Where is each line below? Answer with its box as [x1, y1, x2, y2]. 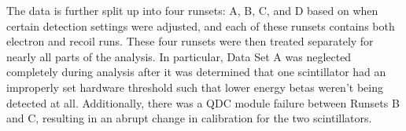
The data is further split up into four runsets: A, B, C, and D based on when [6, 2, 378, 18]
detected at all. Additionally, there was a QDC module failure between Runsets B [6, 94, 400, 111]
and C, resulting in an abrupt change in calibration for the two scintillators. [6, 110, 372, 126]
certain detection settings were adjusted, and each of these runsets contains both [6, 17, 395, 34]
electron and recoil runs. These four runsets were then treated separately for [6, 33, 374, 49]
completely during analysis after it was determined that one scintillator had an [6, 64, 386, 80]
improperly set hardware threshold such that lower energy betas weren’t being [6, 78, 383, 95]
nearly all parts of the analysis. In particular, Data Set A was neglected [6, 48, 352, 64]
